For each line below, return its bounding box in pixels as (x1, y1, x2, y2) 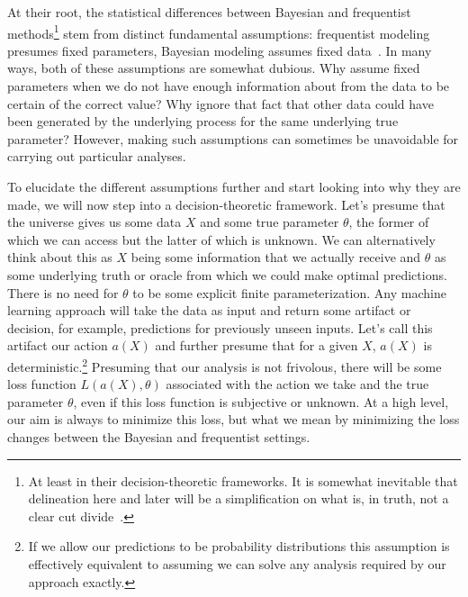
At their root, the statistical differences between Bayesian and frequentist (7, 3, 411, 21)
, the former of (348, 213, 429, 231)
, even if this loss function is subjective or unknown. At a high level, (73, 392, 449, 411)
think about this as (7, 248, 112, 267)
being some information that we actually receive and (130, 248, 421, 267)
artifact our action (7, 336, 108, 355)
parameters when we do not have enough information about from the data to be (7, 77, 450, 95)
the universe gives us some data (7, 213, 182, 231)
